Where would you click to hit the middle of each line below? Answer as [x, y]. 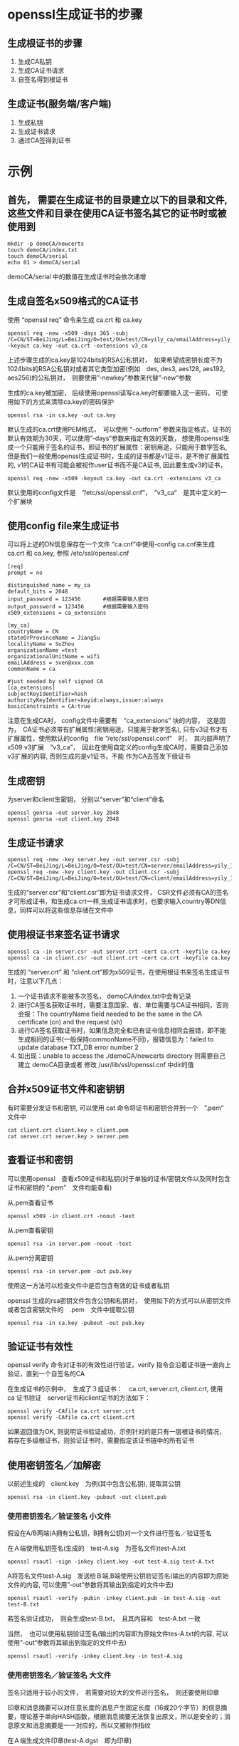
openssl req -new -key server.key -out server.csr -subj [94, 860]
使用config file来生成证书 [63, 526]
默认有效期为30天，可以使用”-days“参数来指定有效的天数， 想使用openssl [116, 438]
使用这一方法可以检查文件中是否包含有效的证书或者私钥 [88, 1285]
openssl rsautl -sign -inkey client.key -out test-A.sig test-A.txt [111, 1562]
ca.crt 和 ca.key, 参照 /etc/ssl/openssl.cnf [68, 554]
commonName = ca [31, 669]
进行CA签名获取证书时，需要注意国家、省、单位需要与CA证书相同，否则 [123, 1004]
